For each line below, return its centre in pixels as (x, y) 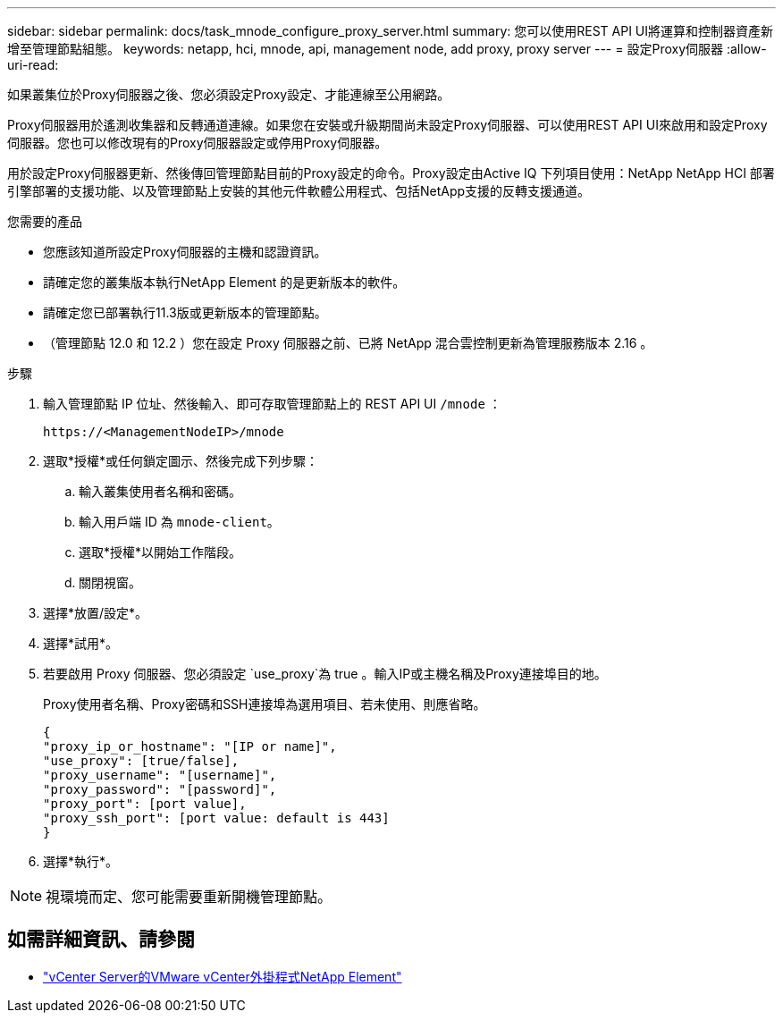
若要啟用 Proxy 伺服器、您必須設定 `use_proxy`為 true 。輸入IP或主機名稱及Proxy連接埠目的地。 (325, 674)
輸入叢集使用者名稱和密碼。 (160, 491)
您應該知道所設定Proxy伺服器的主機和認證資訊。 (185, 252)
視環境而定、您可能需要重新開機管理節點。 (189, 897)
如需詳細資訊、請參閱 (101, 940)
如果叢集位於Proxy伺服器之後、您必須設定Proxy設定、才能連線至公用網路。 (229, 94)
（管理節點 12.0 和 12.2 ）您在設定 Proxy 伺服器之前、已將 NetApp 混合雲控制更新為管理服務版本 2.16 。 (348, 343)
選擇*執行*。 (81, 861)
